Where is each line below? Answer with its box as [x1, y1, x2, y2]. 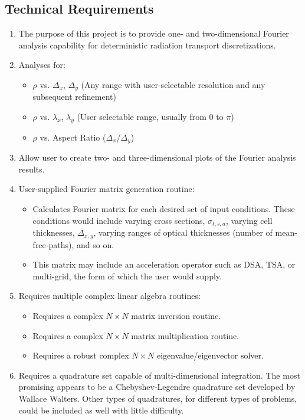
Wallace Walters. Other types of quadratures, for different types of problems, [18, 392, 297, 404]
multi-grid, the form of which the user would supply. [32, 269, 222, 282]
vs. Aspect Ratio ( [40, 131, 106, 143]
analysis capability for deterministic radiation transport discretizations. [18, 38, 276, 51]
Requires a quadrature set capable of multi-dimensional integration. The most [18, 369, 300, 381]
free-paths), [32, 238, 74, 250]
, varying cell [225, 214, 273, 226]
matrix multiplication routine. [131, 329, 240, 341]
